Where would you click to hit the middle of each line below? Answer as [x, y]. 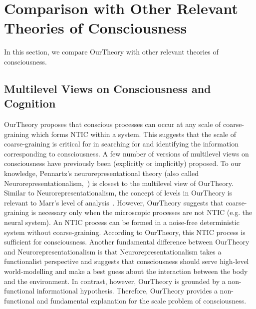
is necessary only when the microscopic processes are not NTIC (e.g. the [142, 212]
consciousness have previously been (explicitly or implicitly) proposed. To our [123, 163]
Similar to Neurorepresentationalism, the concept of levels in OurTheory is [118, 193]
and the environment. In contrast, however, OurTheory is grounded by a [115, 281]
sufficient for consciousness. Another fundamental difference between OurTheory [127, 242]
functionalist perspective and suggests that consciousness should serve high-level [127, 261]
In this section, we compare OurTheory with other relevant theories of [111, 52]
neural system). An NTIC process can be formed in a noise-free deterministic [122, 222]
